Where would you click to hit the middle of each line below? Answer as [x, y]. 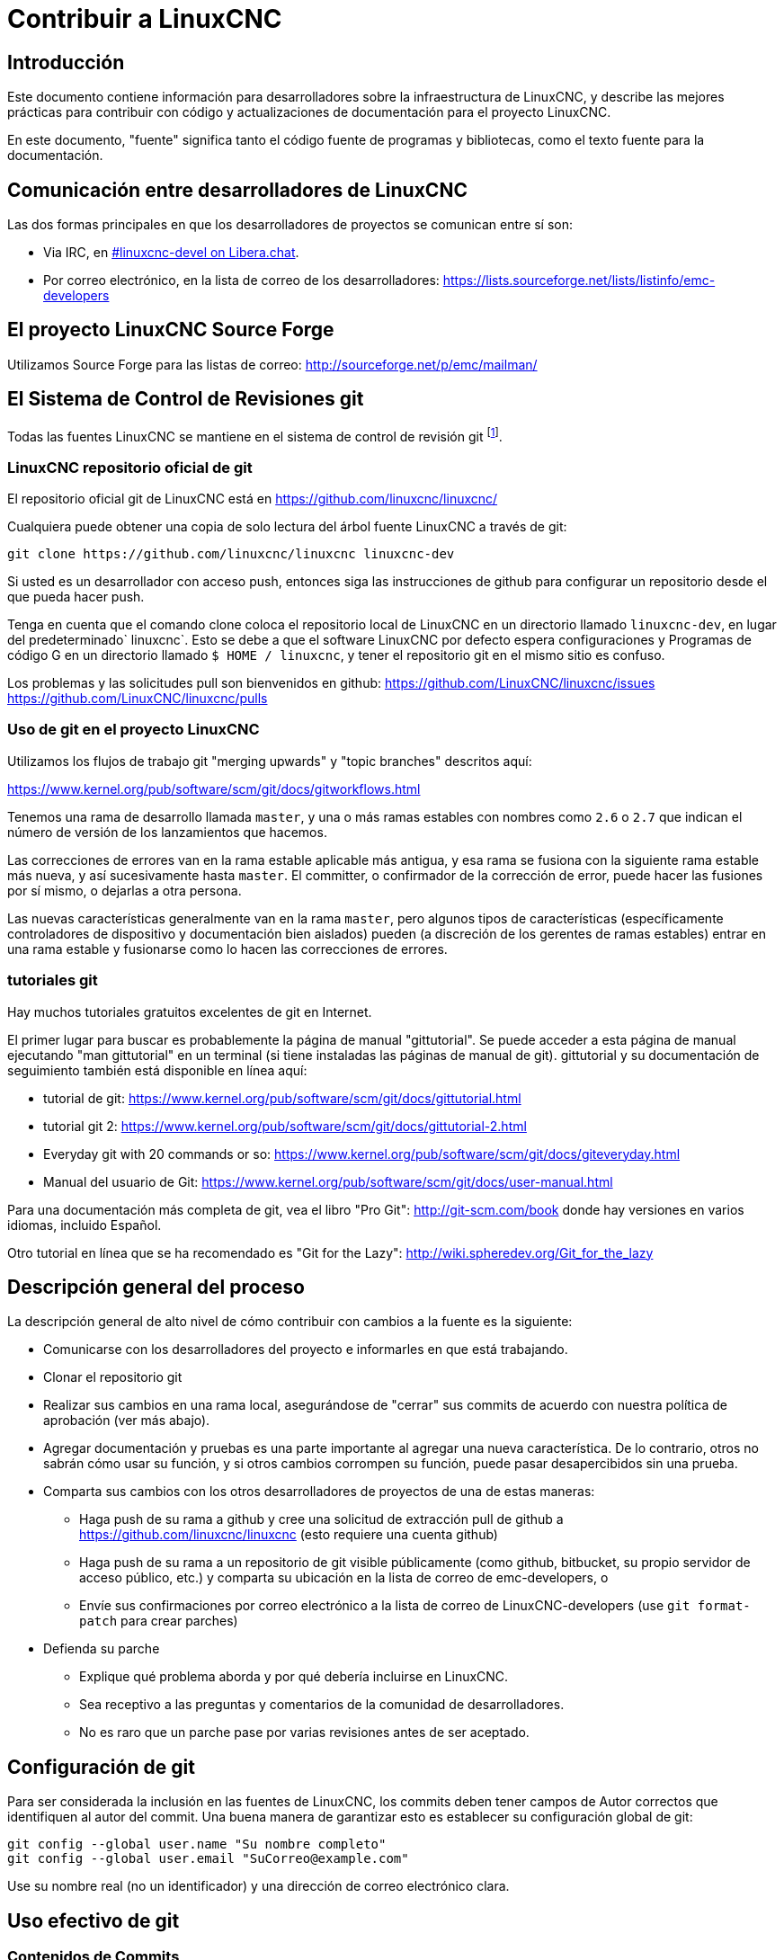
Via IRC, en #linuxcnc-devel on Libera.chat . [171, 253]
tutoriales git [53, 980]
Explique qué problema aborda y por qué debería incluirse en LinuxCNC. [294, 1677]
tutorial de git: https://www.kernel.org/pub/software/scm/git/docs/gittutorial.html [282, 1098]
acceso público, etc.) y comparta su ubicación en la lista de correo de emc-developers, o [344, 1578]
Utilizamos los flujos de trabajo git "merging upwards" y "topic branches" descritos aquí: [270, 761]
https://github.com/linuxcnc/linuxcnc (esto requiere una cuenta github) [289, 1535]
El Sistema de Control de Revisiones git [186, 399]
